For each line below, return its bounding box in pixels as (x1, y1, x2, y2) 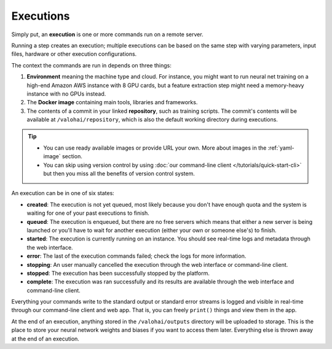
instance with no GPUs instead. (26, 90, 106, 98)
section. (61, 153, 82, 160)
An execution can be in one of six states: (11, 190, 115, 197)
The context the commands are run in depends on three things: (11, 61, 172, 69)
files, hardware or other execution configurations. (11, 50, 137, 58)
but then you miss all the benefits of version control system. (43, 170, 195, 177)
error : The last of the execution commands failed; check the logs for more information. (26, 252, 247, 260)
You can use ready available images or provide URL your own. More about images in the (43, 144, 267, 151)
